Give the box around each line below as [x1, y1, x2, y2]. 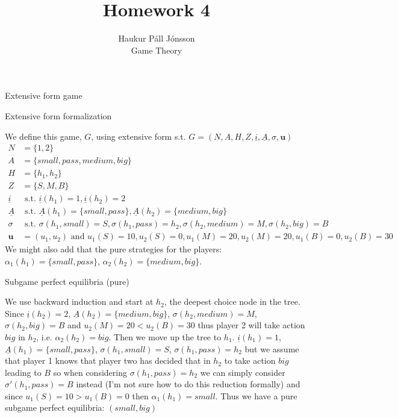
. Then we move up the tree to [108, 330, 222, 343]
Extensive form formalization [5, 109, 112, 122]
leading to [5, 366, 42, 378]
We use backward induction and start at [5, 295, 154, 308]
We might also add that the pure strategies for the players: [5, 243, 222, 255]
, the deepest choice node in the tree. [164, 295, 300, 308]
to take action [224, 354, 276, 367]
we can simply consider [200, 366, 285, 378]
